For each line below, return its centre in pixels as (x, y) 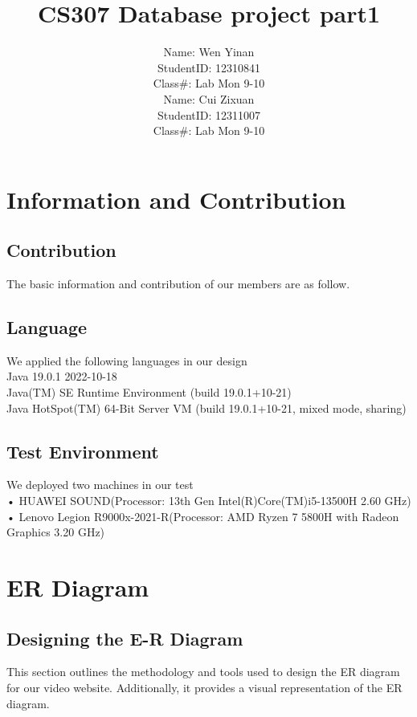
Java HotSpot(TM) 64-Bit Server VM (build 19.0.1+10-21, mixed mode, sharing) (206, 407)
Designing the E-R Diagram (125, 638)
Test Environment (83, 451)
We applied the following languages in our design (127, 360)
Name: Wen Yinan (209, 52)
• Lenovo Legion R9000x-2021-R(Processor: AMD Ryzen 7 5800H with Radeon (203, 516)
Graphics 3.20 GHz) (56, 532)
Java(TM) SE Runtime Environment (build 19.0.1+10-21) (149, 392)
